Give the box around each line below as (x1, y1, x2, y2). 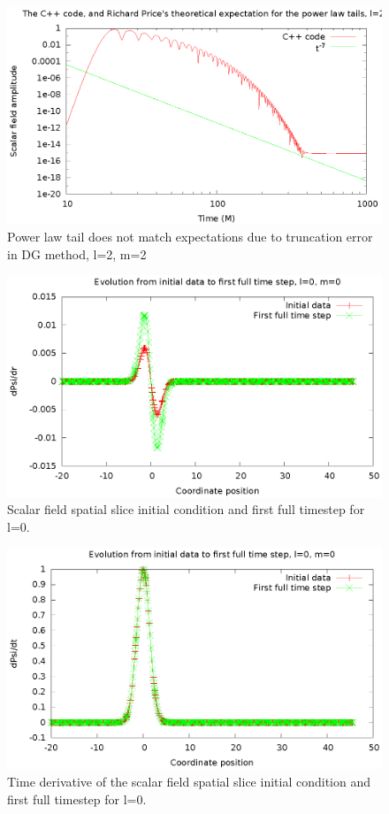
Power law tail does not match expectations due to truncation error (7, 227, 373, 246)
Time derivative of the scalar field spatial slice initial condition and (7, 772, 370, 791)
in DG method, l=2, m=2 (7, 244, 147, 263)
